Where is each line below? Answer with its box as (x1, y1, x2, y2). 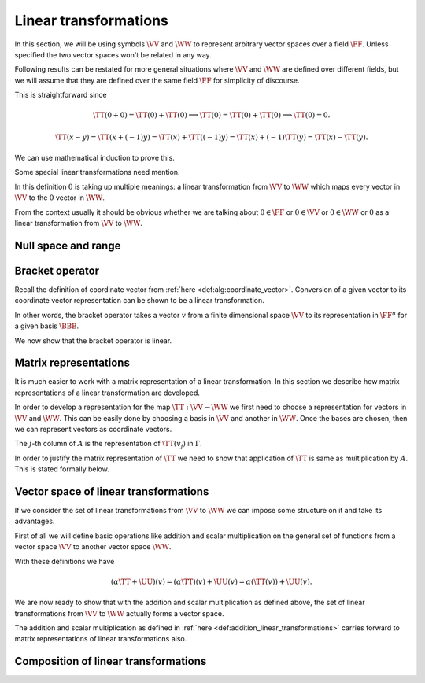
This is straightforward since (14, 90, 107, 100)
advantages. (14, 516, 55, 526)
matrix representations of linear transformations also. (14, 634, 187, 644)
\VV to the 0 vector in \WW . (14, 193, 105, 202)
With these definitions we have (14, 556, 115, 566)
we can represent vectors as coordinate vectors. (14, 424, 172, 434)
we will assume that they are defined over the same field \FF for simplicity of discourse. (14, 76, 300, 85)
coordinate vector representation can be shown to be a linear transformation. (14, 296, 264, 305)
